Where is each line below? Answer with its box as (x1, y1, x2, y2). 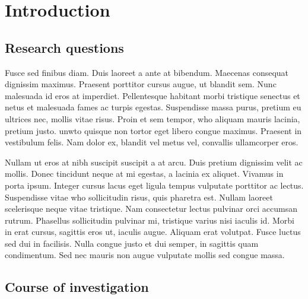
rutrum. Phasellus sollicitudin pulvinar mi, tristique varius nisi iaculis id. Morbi (5, 214, 294, 226)
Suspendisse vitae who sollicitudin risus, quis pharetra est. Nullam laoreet (5, 190, 273, 203)
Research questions (5, 38, 124, 56)
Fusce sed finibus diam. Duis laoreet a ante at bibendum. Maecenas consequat (5, 66, 289, 78)
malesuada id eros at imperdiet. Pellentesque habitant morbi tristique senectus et (5, 89, 300, 101)
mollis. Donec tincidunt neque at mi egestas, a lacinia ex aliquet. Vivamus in (5, 167, 284, 180)
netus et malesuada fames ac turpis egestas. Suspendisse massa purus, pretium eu (5, 101, 301, 113)
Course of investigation (5, 278, 149, 296)
